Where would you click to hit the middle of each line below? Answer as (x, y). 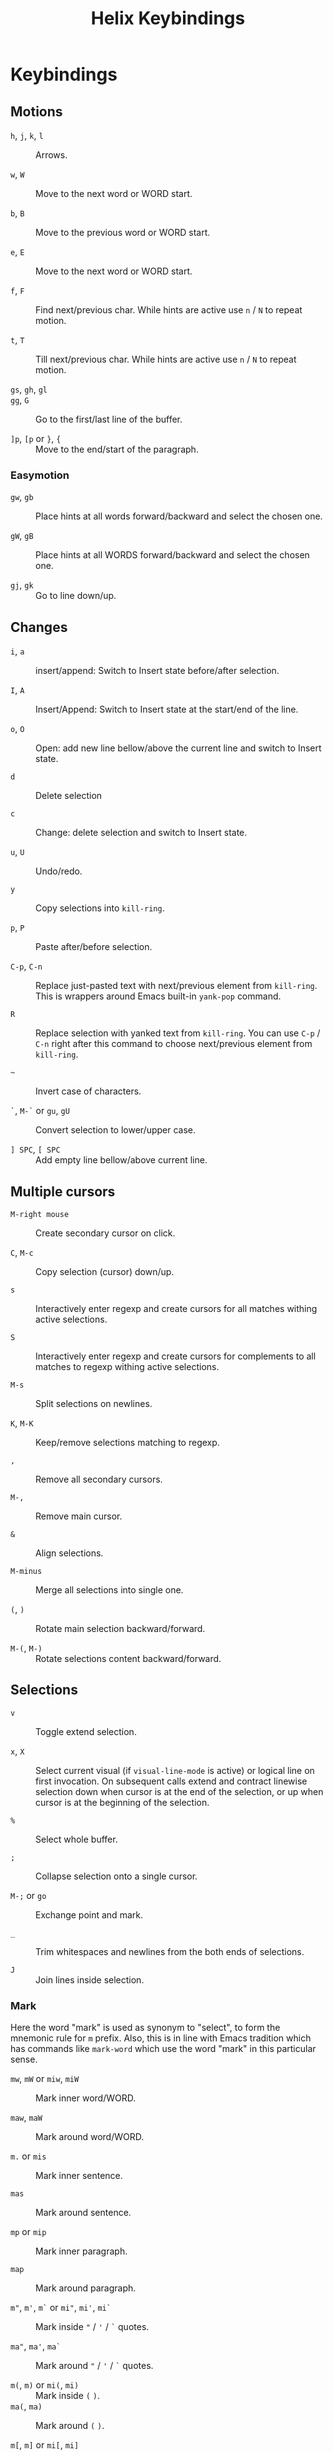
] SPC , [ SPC (35, 1149)
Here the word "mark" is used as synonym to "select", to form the (145, 2028)
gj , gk (22, 585)
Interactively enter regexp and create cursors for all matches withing (176, 1308)
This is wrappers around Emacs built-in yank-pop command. (158, 996)
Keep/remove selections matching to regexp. (127, 1442)
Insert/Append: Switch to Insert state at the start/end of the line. (167, 709)
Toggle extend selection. (86, 1731)
